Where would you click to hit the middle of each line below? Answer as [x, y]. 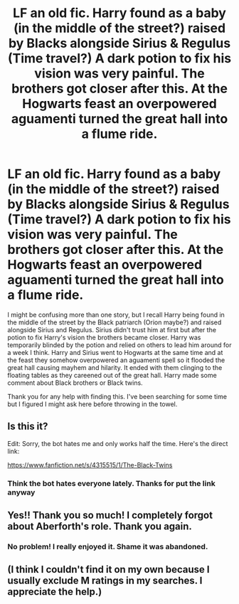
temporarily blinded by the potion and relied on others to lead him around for [119, 345]
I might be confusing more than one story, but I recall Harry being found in [116, 314]
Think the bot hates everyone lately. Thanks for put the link [111, 483]
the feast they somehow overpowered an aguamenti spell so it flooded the [116, 360]
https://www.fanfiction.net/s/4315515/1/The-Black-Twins [90, 465]
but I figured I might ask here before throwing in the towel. [92, 404]
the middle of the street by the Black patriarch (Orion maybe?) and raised [115, 322]
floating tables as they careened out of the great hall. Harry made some [112, 375]
